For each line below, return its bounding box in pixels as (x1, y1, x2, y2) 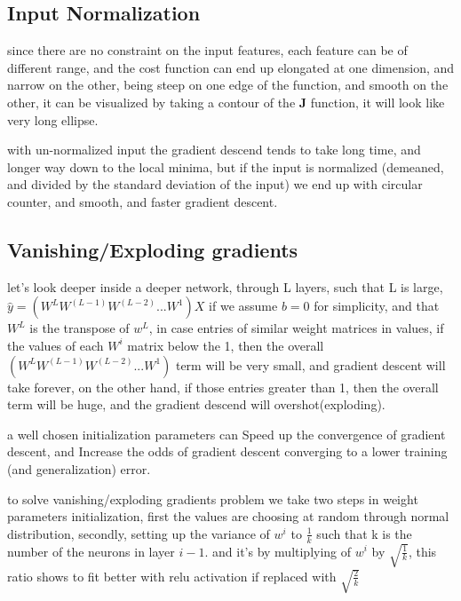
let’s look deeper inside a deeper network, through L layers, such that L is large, (7, 277, 443, 296)
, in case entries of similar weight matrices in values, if (148, 319, 444, 337)
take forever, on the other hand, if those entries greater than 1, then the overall (7, 377, 439, 396)
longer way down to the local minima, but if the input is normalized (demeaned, (7, 157, 444, 176)
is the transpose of (29, 319, 130, 337)
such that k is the (316, 524, 412, 542)
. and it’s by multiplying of (204, 542, 352, 560)
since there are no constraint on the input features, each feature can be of (7, 41, 408, 59)
